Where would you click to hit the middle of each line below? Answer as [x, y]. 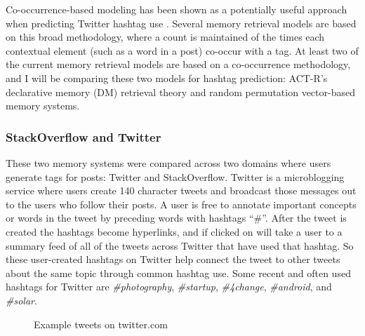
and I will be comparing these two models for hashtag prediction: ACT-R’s [167, 78]
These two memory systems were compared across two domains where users [168, 162]
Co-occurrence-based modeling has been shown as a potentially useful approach [177, 9]
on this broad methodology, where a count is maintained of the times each [165, 37]
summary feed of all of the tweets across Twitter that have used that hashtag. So [180, 245]
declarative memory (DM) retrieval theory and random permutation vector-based [180, 92]
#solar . [21, 300]
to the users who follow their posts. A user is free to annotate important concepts [181, 204]
